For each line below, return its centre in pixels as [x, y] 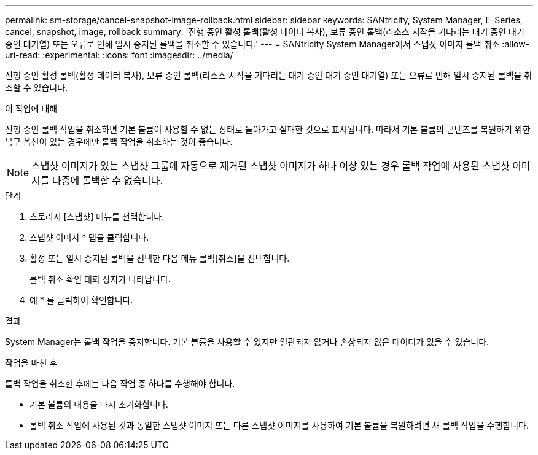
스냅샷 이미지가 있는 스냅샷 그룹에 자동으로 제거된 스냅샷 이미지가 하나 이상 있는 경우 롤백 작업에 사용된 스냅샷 [271, 166]
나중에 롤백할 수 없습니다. [108, 181]
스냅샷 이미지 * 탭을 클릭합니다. [89, 237]
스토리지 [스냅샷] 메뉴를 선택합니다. [97, 216]
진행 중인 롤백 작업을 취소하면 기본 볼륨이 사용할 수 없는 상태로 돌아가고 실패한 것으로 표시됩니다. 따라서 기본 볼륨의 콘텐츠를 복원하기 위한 [268, 129]
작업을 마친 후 [31, 363]
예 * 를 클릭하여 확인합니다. [81, 300]
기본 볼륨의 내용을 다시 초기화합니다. [99, 404]
